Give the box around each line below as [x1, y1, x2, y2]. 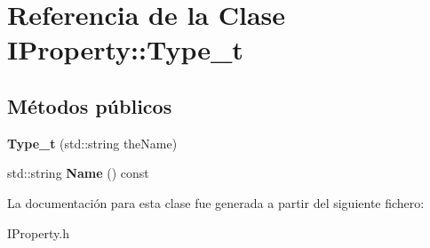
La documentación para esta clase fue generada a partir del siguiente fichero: [7, 193, 425, 212]
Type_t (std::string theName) [7, 133, 178, 152]
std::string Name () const [7, 164, 149, 182]
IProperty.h [7, 223, 69, 242]
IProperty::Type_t [7, 31, 243, 68]
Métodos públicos [7, 92, 172, 119]
